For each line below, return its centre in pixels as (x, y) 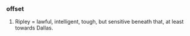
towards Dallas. (34, 28)
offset (15, 9)
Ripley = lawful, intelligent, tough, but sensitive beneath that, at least (99, 22)
